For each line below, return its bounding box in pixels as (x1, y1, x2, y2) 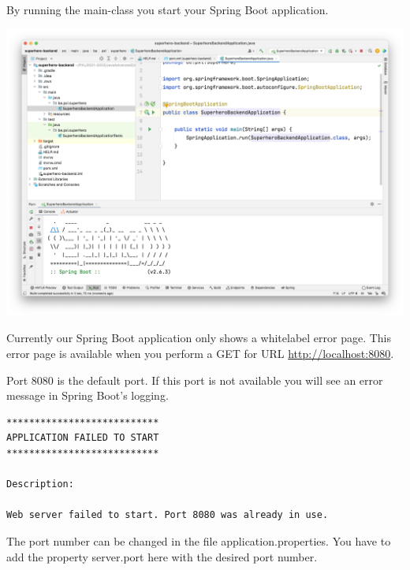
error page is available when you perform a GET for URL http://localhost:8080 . (6, 345, 394, 361)
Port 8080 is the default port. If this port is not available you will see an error (6, 371, 383, 388)
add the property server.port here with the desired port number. (6, 548, 318, 564)
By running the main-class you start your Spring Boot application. (6, 2, 329, 17)
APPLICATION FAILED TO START (6, 432, 159, 444)
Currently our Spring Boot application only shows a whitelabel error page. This (6, 330, 392, 346)
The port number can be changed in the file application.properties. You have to (6, 532, 391, 549)
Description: (6, 479, 74, 490)
